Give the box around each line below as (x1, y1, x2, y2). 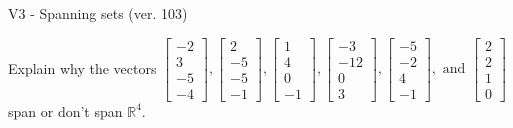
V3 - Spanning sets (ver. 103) (8, 3, 188, 23)
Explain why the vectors (8, 57, 157, 78)
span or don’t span (8, 100, 123, 121)
